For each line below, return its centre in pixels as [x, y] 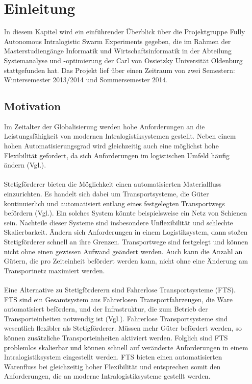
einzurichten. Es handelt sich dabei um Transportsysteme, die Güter [107, 194]
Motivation [32, 106]
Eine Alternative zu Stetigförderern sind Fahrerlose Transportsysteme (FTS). [120, 289]
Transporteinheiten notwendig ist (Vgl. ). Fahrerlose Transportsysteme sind [116, 318]
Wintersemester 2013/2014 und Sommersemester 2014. [86, 80]
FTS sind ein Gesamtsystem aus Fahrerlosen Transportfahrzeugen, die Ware [118, 299]
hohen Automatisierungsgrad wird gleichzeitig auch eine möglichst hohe [111, 146]
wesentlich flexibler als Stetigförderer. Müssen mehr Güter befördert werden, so [123, 328]
